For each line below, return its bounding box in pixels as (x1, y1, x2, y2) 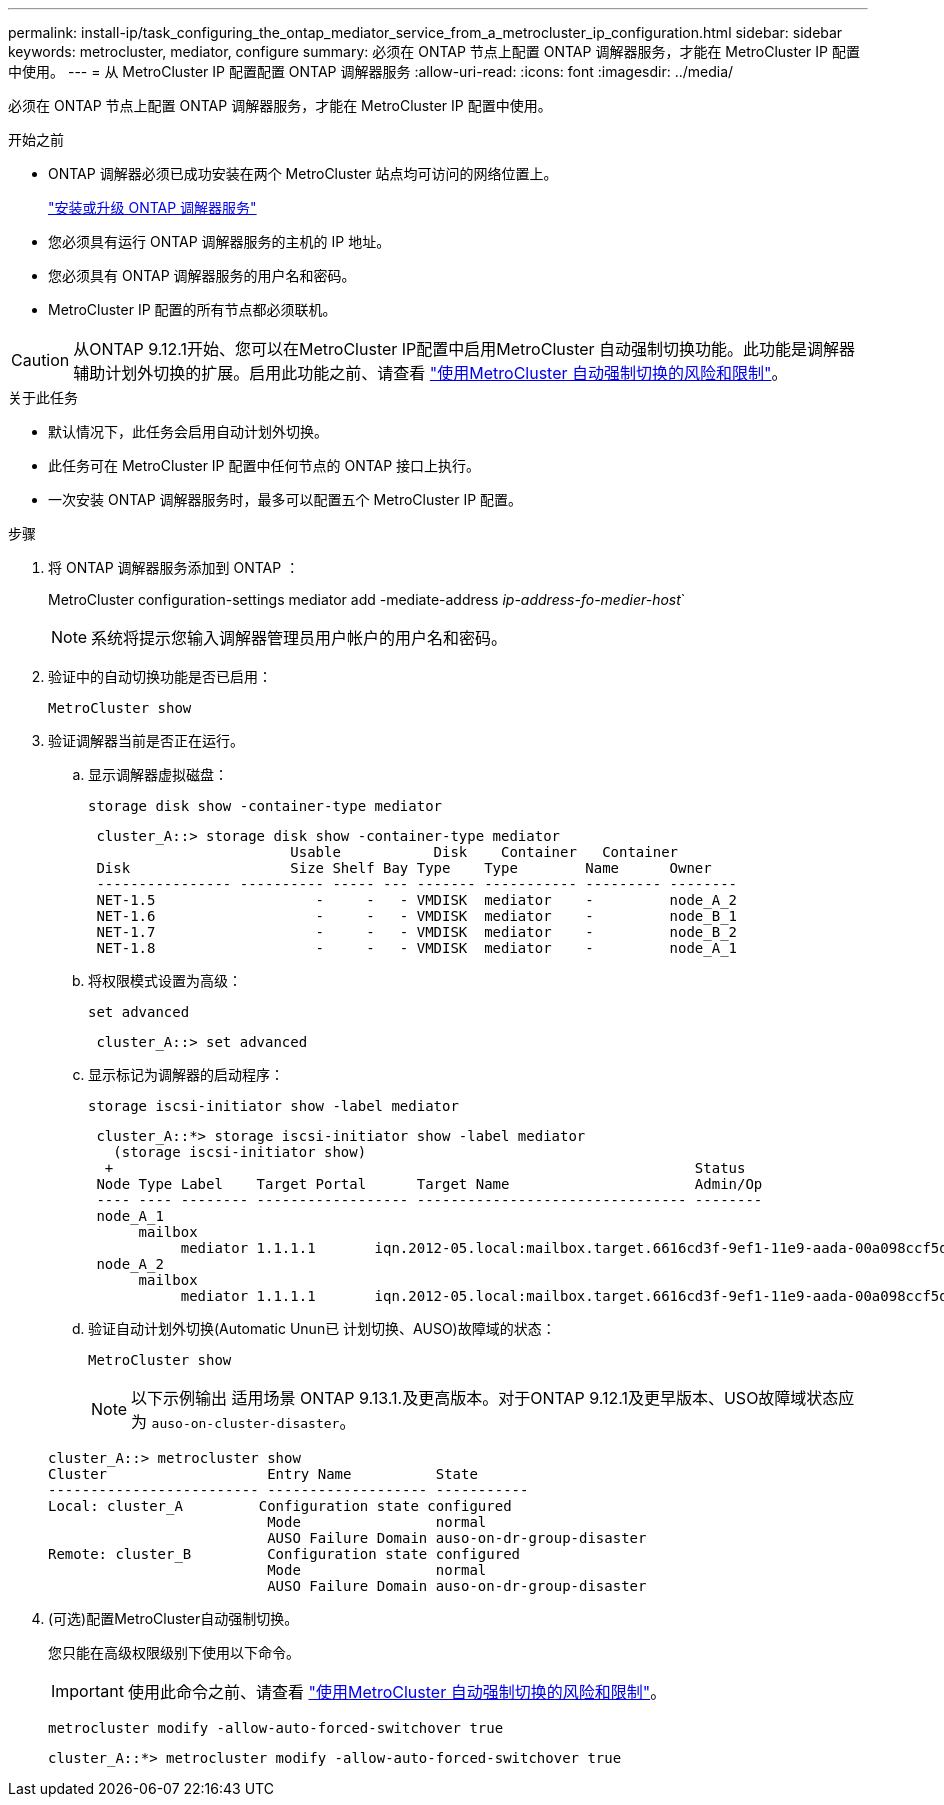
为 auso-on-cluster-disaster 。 (131, 1412, 356, 1432)
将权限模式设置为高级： (88, 972, 242, 989)
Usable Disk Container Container (290, 844, 679, 860)
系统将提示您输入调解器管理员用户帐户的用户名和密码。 (91, 628, 508, 648)
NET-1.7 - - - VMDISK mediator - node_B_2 (96, 924, 738, 940)
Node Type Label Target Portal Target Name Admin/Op (96, 1176, 763, 1192)
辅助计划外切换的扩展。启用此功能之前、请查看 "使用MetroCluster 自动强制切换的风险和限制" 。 (73, 363, 788, 383)
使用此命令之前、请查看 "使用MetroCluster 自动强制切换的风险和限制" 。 (127, 1682, 667, 1702)
